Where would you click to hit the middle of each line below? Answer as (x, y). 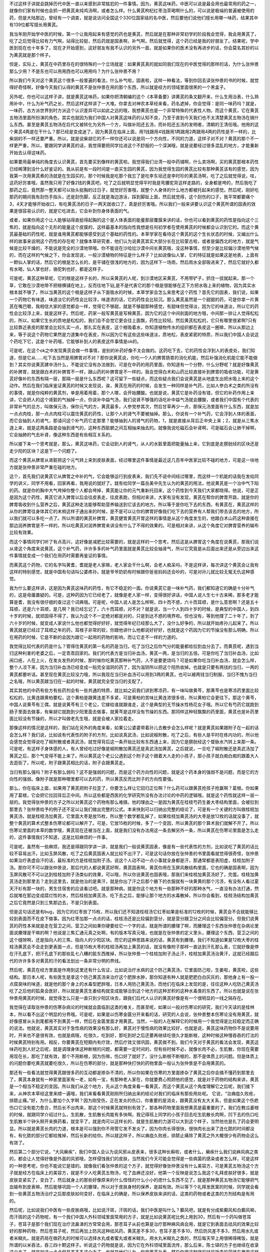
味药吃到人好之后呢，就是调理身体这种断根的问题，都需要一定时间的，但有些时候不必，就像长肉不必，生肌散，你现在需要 (134, 1049)
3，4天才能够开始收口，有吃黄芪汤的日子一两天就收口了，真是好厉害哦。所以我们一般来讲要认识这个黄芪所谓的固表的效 (132, 204)
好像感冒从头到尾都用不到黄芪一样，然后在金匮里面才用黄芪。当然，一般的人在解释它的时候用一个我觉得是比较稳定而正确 (134, 1021)
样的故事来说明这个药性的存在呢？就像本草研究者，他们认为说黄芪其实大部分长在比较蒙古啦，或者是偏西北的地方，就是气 (134, 241)
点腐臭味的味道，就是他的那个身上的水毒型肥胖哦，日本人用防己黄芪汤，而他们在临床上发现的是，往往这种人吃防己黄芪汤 (134, 984)
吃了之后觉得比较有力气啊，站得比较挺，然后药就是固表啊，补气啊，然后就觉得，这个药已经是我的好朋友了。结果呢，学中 (134, 41)
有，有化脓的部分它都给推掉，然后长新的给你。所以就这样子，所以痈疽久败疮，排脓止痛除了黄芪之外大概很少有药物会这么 (134, 1136)
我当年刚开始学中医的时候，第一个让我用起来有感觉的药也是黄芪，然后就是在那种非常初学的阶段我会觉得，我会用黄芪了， (134, 34)
